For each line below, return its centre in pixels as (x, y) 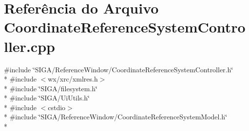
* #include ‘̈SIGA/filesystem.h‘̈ (51, 88)
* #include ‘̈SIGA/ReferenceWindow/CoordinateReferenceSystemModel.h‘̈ (116, 117)
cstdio (57, 107)
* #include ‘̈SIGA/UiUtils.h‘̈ (47, 98)
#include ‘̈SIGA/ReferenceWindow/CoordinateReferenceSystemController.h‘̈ (119, 69)
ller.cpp (29, 46)
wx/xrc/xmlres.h (73, 79)
